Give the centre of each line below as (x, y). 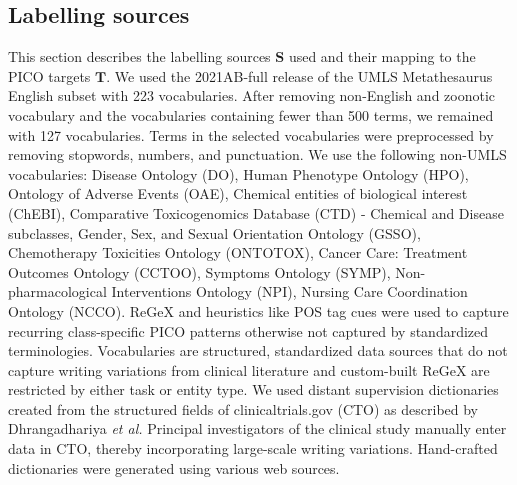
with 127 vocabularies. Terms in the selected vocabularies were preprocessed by (251, 134)
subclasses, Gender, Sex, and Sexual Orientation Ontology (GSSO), (214, 232)
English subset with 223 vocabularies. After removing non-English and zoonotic (252, 95)
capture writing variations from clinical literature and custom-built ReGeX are (249, 369)
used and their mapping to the (382, 56)
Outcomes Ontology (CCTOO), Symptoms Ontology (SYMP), (199, 271)
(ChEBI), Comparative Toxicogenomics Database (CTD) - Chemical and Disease (256, 212)
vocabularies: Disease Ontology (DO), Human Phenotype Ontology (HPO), (238, 173)
